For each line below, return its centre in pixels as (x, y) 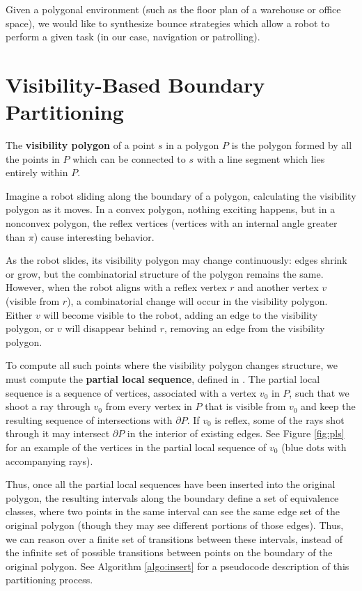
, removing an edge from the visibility (245, 328)
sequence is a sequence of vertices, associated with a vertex (131, 392)
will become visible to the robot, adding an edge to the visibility (181, 314)
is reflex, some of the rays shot (280, 419)
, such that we (319, 392)
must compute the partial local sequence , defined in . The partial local (163, 379)
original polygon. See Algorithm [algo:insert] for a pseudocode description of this (178, 566)
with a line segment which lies (261, 158)
